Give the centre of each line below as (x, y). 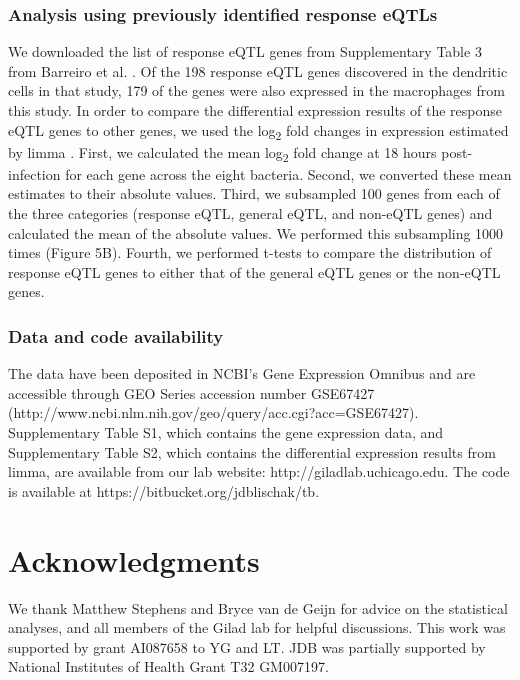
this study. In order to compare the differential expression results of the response (255, 110)
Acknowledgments (134, 559)
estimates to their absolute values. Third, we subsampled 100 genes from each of (254, 193)
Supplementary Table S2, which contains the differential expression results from (252, 451)
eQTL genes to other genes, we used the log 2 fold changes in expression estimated (258, 131)
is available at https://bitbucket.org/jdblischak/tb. (164, 490)
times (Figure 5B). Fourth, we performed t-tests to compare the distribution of (250, 252)
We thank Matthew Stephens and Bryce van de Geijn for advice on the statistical (258, 607)
